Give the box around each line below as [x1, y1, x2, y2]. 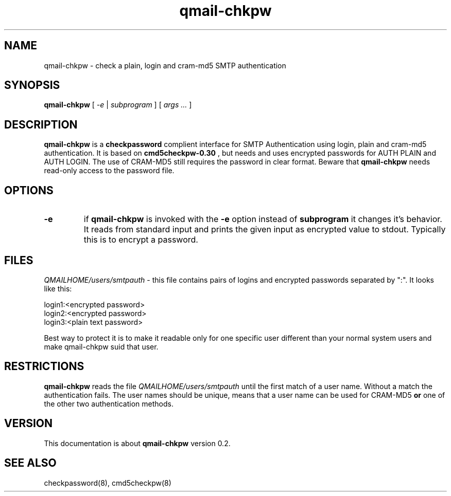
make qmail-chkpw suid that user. [44, 342, 159, 351]
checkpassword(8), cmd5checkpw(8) [44, 478, 171, 487]
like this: [44, 284, 72, 293]
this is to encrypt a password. [83, 234, 198, 245]
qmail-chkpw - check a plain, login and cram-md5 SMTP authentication [44, 61, 286, 70]
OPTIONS [4, 183, 54, 197]
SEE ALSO [4, 456, 57, 470]
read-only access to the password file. [44, 166, 175, 175]
